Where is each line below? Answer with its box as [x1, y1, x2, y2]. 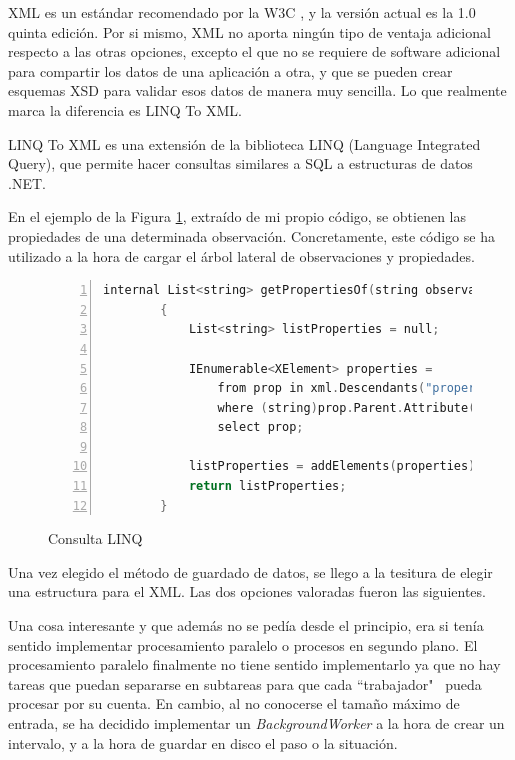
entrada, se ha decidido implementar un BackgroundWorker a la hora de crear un [8, 713, 505, 733]
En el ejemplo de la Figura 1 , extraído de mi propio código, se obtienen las [8, 206, 467, 227]
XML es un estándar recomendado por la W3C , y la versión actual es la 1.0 [8, 2, 476, 22]
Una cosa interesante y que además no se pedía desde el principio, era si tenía [8, 615, 484, 636]
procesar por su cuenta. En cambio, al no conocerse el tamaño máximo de [8, 693, 460, 714]
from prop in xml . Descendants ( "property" [217, 381, 497, 396]
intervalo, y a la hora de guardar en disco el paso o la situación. [8, 732, 398, 753]
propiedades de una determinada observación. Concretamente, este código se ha [8, 225, 495, 246]
